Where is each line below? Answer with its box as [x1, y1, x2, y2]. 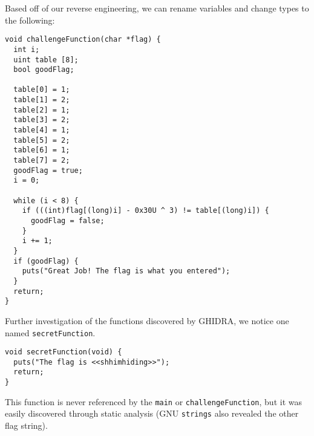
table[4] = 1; [13, 126, 70, 135]
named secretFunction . [5, 326, 96, 339]
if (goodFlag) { [13, 256, 79, 265]
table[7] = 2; [13, 156, 70, 165]
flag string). [5, 419, 48, 432]
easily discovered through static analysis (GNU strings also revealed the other [5, 407, 299, 420]
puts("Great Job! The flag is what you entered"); [22, 267, 231, 276]
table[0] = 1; [13, 85, 70, 94]
